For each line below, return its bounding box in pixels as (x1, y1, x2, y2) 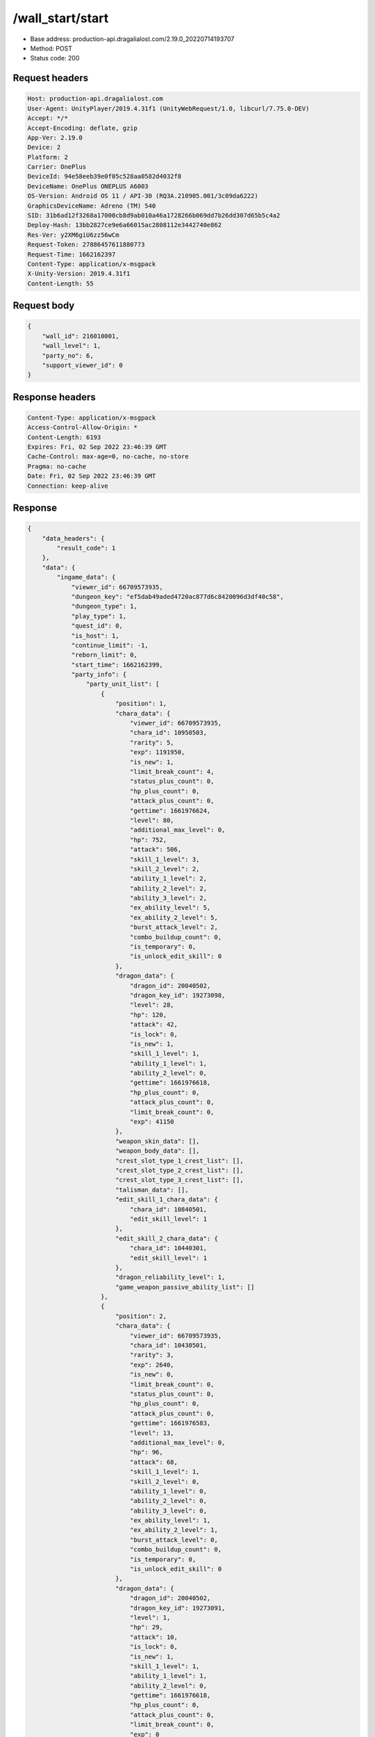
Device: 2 (27, 143, 61, 151)
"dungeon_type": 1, (71, 602, 138, 611)
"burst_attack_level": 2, (129, 923, 218, 931)
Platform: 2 (27, 153, 69, 161)
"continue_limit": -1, (71, 641, 149, 649)
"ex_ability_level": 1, (129, 1517, 211, 1524)
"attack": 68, (129, 1458, 178, 1466)
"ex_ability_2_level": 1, (129, 1526, 218, 1534)
